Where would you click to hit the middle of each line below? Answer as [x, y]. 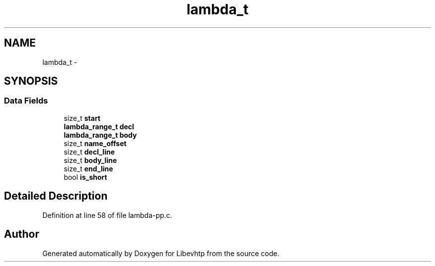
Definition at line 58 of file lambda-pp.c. [107, 215]
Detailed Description [56, 196]
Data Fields [26, 101]
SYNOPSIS [31, 81]
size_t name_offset [95, 143]
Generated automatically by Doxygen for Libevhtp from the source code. [161, 253]
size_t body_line [90, 160]
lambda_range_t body [100, 135]
